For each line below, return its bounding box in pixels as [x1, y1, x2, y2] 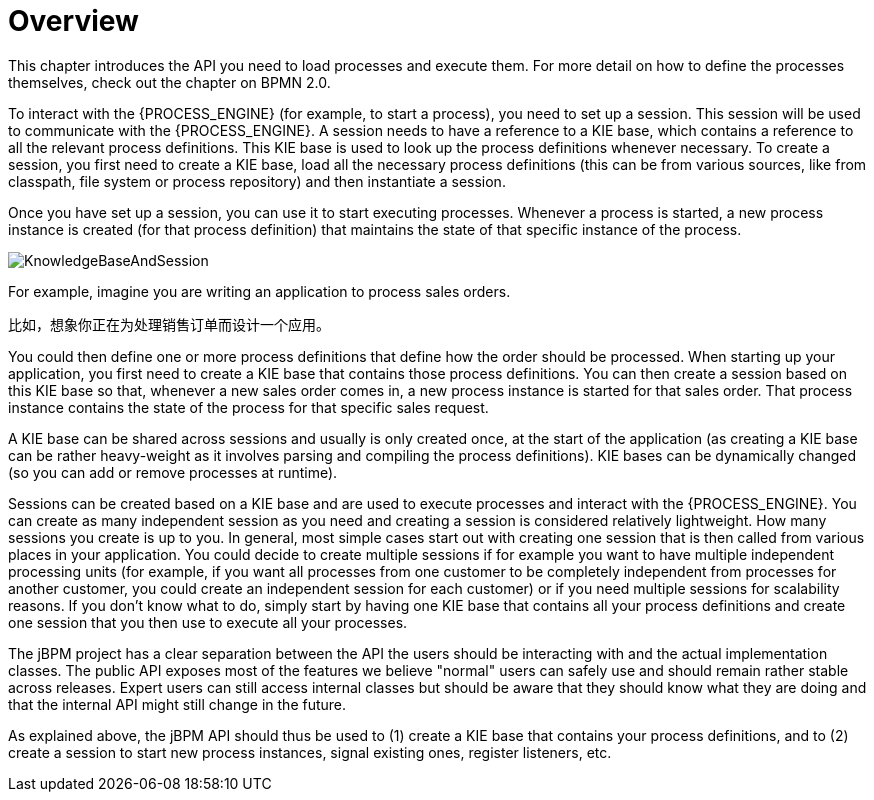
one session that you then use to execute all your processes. [8, 613, 408, 631]
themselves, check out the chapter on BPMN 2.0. [8, 73, 331, 91]
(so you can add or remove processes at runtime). [8, 463, 338, 481]
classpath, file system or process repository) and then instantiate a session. [8, 172, 506, 190]
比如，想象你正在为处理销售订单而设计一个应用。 [8, 315, 330, 333]
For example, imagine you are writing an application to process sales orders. [8, 282, 511, 300]
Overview [8, 4, 139, 38]
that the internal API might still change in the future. [8, 695, 347, 713]
